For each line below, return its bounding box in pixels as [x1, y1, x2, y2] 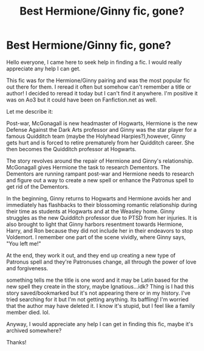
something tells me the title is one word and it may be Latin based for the [6, 276, 188, 284]
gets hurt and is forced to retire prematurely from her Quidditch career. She [6, 138, 194, 146]
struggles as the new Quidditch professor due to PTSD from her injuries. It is [6, 214, 197, 221]
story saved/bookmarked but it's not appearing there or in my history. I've [6, 289, 191, 296]
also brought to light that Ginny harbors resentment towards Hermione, [6, 220, 184, 228]
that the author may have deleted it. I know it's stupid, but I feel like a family [6, 302, 195, 309]
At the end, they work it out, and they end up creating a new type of [6, 251, 176, 259]
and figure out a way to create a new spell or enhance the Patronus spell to [6, 176, 194, 183]
